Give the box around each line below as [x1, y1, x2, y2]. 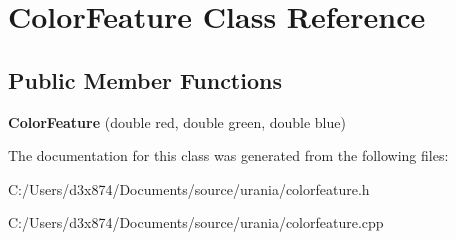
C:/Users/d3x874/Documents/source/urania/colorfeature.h [8, 178, 370, 199]
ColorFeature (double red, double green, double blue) [8, 111, 346, 132]
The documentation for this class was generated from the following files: [8, 145, 449, 166]
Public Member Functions [8, 64, 282, 95]
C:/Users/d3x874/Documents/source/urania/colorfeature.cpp [8, 212, 384, 233]
